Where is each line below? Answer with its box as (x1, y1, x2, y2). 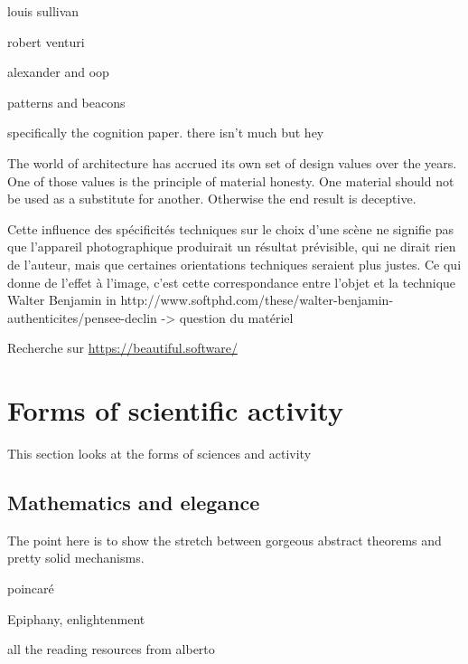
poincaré (7, 579, 54, 598)
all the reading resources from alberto (7, 640, 215, 659)
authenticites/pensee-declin (7, 308, 157, 327)
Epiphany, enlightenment (7, 609, 145, 628)
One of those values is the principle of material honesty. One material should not (7, 171, 454, 190)
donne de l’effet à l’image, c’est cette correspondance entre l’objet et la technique (7, 272, 456, 291)
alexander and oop (7, 62, 109, 81)
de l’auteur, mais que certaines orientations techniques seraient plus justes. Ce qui (7, 254, 462, 273)
